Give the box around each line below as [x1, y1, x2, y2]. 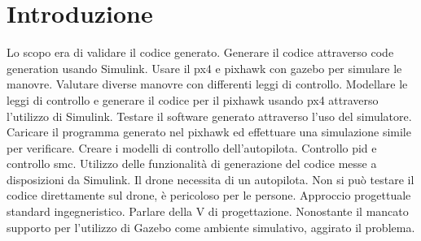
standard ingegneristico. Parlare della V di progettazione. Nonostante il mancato [7, 203, 409, 220]
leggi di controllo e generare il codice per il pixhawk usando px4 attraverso [7, 91, 379, 108]
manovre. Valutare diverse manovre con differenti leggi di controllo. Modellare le [7, 75, 408, 93]
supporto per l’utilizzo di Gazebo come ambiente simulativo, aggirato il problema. [7, 218, 415, 235]
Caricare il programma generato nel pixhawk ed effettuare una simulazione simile [7, 123, 411, 140]
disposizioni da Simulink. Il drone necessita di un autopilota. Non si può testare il [7, 170, 414, 187]
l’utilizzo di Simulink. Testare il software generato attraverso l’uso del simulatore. [7, 107, 412, 124]
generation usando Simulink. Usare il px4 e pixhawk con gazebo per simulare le [7, 59, 402, 76]
